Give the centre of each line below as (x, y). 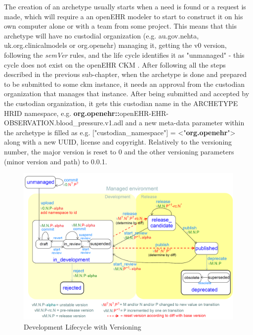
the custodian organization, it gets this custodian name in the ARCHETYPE (121, 103)
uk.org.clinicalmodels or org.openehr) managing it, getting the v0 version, (115, 45)
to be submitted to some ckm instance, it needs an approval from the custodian (124, 84)
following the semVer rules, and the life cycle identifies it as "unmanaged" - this (124, 55)
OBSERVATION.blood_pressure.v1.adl (64, 123)
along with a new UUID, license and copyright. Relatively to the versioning (118, 142)
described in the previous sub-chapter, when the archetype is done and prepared (125, 74)
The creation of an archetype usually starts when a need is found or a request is (125, 6)
